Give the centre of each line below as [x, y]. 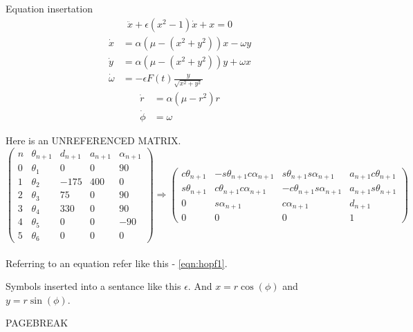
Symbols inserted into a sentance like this [93, 286]
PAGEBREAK [37, 323]
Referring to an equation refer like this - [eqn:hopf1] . [117, 263]
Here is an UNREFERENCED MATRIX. [93, 140]
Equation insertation [49, 8]
